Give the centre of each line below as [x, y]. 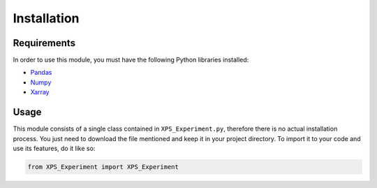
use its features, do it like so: [54, 148]
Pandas [41, 73]
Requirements [44, 43]
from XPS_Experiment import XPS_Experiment [103, 167]
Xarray [40, 92]
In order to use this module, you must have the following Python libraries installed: [131, 60]
